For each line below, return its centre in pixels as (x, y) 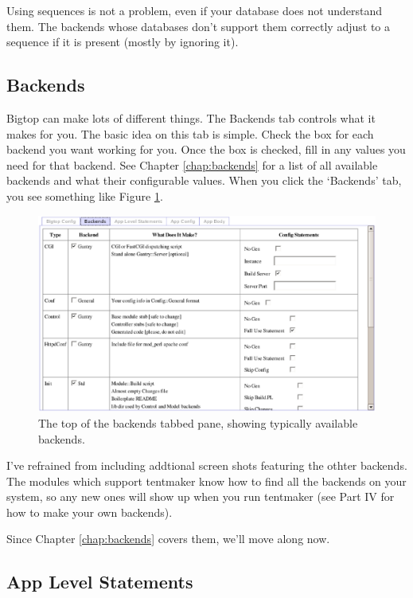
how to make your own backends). (90, 512)
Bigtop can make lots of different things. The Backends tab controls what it (191, 117)
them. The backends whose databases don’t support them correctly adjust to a (199, 26)
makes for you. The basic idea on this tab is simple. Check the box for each (190, 133)
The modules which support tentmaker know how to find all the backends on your (206, 481)
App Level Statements (100, 582)
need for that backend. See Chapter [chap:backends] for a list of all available (192, 164)
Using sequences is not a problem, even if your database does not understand (194, 10)
